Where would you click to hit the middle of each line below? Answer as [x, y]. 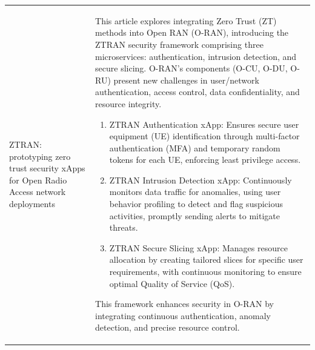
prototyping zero [40, 156]
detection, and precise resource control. [167, 327]
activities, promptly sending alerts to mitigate [194, 215]
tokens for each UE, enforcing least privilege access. [205, 160]
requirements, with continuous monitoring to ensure [205, 272]
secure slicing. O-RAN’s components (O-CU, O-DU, [191, 68]
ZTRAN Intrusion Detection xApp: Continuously [201, 180]
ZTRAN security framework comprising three [179, 44]
